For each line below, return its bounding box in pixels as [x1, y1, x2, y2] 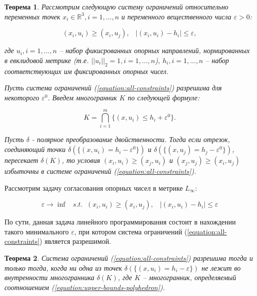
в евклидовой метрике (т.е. [4, 55, 89, 65]
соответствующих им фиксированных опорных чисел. [4, 66, 169, 76]
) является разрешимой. [39, 236, 111, 246]
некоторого [4, 92, 39, 102]
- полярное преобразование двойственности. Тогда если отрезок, [32, 134, 230, 145]
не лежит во [201, 262, 241, 273]
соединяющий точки [4, 144, 66, 154]
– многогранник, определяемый [143, 272, 237, 283]
